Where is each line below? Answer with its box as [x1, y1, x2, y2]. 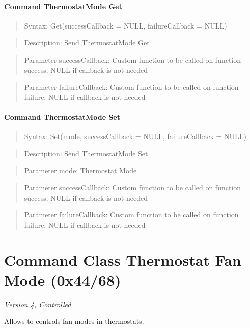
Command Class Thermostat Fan [4, 249, 241, 270]
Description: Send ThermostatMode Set [24, 148, 148, 158]
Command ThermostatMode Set [4, 111, 120, 122]
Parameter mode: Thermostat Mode [24, 165, 137, 176]
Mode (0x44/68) [4, 269, 121, 290]
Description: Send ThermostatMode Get [24, 37, 150, 48]
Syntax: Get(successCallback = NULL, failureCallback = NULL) [24, 20, 227, 31]
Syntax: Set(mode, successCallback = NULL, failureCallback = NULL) [24, 131, 247, 142]
